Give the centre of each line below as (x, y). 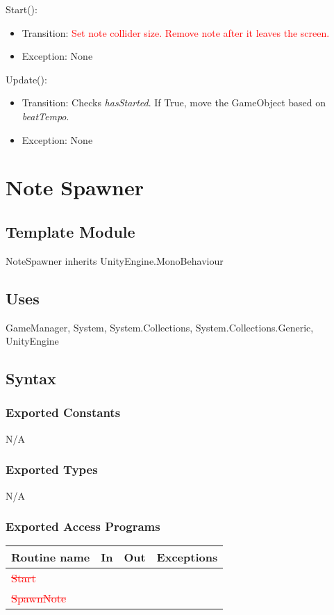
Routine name (51, 557)
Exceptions (187, 557)
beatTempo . (45, 116)
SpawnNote (39, 598)
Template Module (70, 231)
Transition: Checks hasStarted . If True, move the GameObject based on (174, 102)
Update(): (26, 79)
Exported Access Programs (83, 526)
